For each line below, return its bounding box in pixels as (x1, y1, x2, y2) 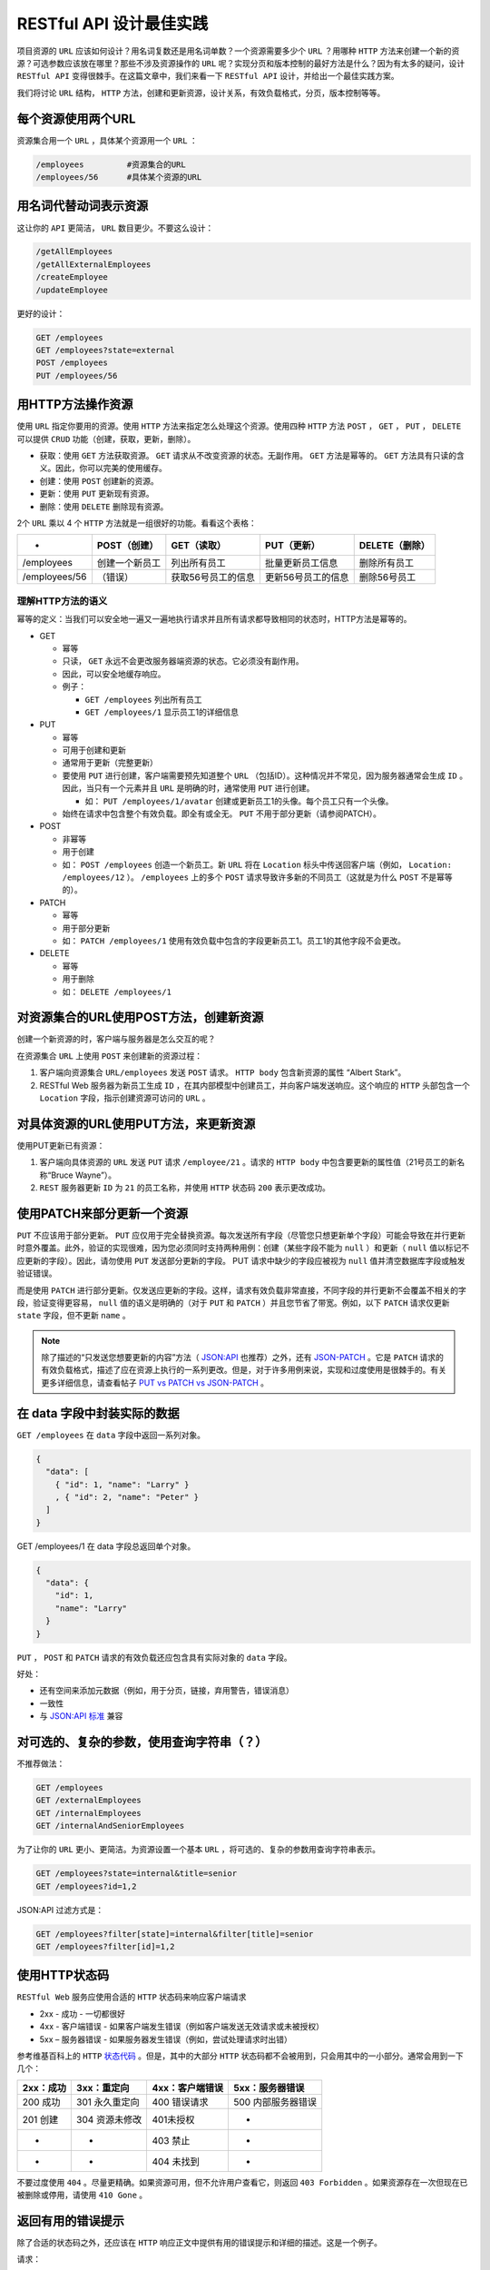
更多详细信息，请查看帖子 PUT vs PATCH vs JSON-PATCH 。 (41, 1377, 269, 1388)
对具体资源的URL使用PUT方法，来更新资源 (16, 1116, 256, 1131)
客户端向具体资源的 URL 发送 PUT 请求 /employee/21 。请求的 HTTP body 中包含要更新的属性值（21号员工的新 (39, 1157, 457, 1168)
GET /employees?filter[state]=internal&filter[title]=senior (35, 1929, 314, 1939)
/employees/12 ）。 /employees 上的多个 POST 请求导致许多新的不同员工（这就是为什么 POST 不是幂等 (62, 872, 453, 883)
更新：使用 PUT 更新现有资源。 (39, 489, 154, 499)
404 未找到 (152, 2155, 200, 2167)
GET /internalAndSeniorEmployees (35, 1821, 185, 1831)
